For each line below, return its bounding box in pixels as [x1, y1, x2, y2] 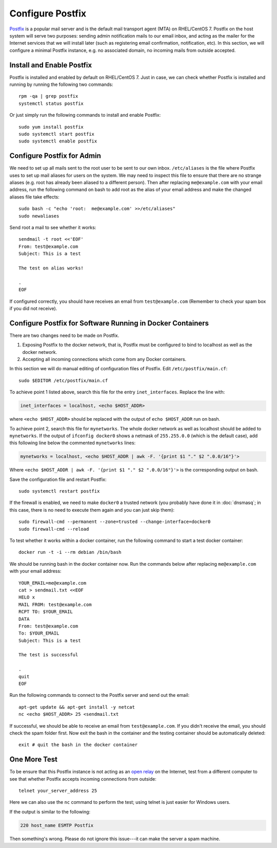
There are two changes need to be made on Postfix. [9, 332, 120, 338]
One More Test [9, 755, 58, 764]
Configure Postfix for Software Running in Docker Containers [9, 319, 209, 328]
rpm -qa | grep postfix [18, 93, 78, 99]
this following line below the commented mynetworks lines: [9, 440, 136, 446]
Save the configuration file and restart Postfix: [9, 476, 107, 482]
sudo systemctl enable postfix [18, 138, 97, 144]
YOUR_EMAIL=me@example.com [18, 580, 87, 586]
